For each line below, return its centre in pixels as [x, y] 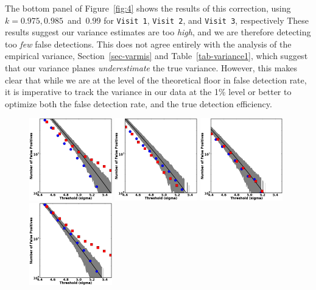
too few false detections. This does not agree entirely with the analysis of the [148, 44]
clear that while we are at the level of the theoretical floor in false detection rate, [156, 80]
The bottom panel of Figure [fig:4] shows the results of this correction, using [148, 8]
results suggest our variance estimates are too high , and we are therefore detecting [158, 32]
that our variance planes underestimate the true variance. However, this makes [151, 68]
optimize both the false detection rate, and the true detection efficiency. [139, 103]
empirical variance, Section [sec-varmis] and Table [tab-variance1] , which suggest [156, 56]
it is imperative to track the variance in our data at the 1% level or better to [148, 92]
